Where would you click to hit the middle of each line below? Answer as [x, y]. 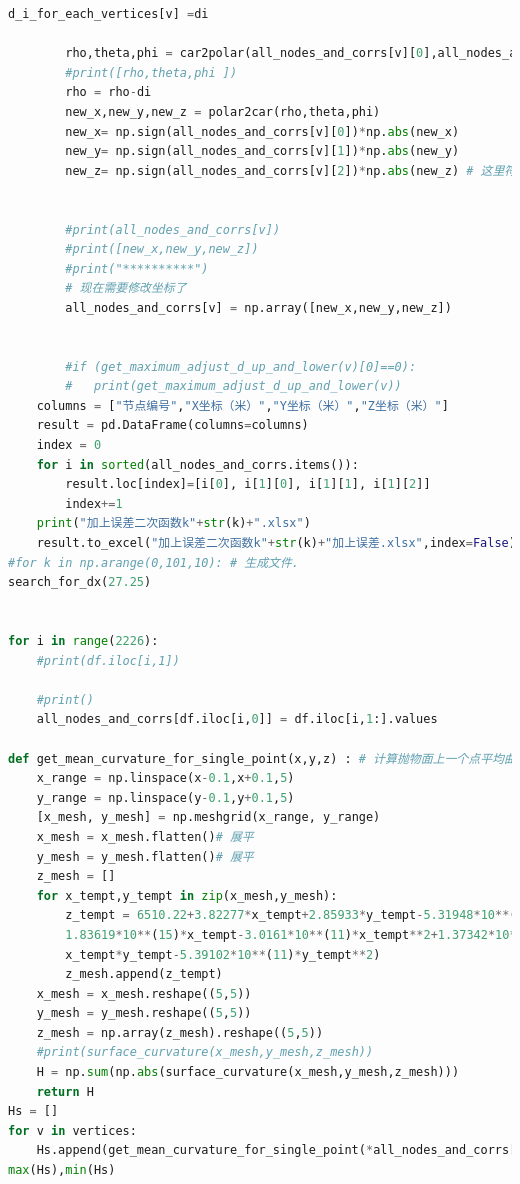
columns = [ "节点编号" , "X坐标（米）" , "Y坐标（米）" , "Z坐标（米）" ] [242, 405]
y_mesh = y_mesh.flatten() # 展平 [145, 856]
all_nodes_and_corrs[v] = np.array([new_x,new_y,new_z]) [258, 307]
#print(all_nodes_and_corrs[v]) [173, 229]
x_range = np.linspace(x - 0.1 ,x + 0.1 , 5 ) [165, 778]
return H [65, 1091]
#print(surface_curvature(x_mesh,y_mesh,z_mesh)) [205, 1052]
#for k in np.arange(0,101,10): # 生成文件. [153, 562]
